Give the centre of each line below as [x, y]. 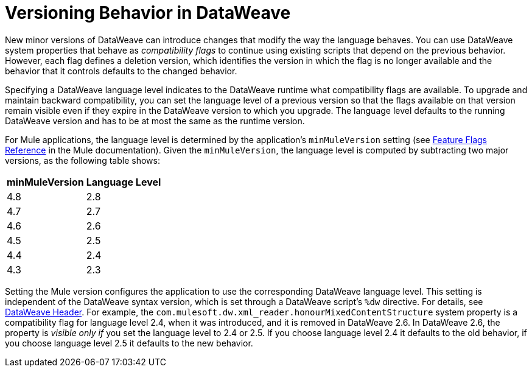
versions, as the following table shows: [82, 160]
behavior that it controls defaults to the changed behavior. [121, 71]
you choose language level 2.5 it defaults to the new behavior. [129, 343]
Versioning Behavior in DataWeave [148, 13]
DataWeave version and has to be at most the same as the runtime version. [155, 121]
